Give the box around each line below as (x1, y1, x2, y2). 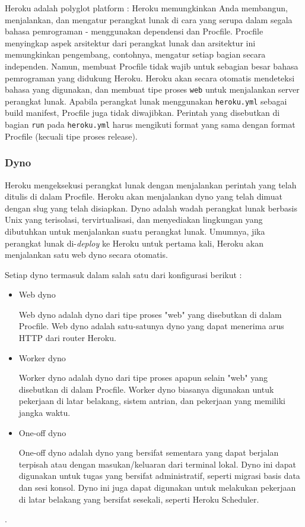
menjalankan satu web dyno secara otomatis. (5, 248, 168, 261)
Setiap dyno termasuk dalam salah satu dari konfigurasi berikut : (5, 268, 242, 280)
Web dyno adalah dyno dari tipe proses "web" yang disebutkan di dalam (18, 308, 282, 320)
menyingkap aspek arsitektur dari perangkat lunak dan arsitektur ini (5, 36, 256, 49)
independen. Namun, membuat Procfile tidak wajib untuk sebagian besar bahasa (5, 59, 298, 72)
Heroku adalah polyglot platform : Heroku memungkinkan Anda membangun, (5, 2, 288, 14)
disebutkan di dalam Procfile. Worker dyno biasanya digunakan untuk (18, 383, 274, 395)
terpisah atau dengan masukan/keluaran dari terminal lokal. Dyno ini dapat (18, 457, 297, 470)
